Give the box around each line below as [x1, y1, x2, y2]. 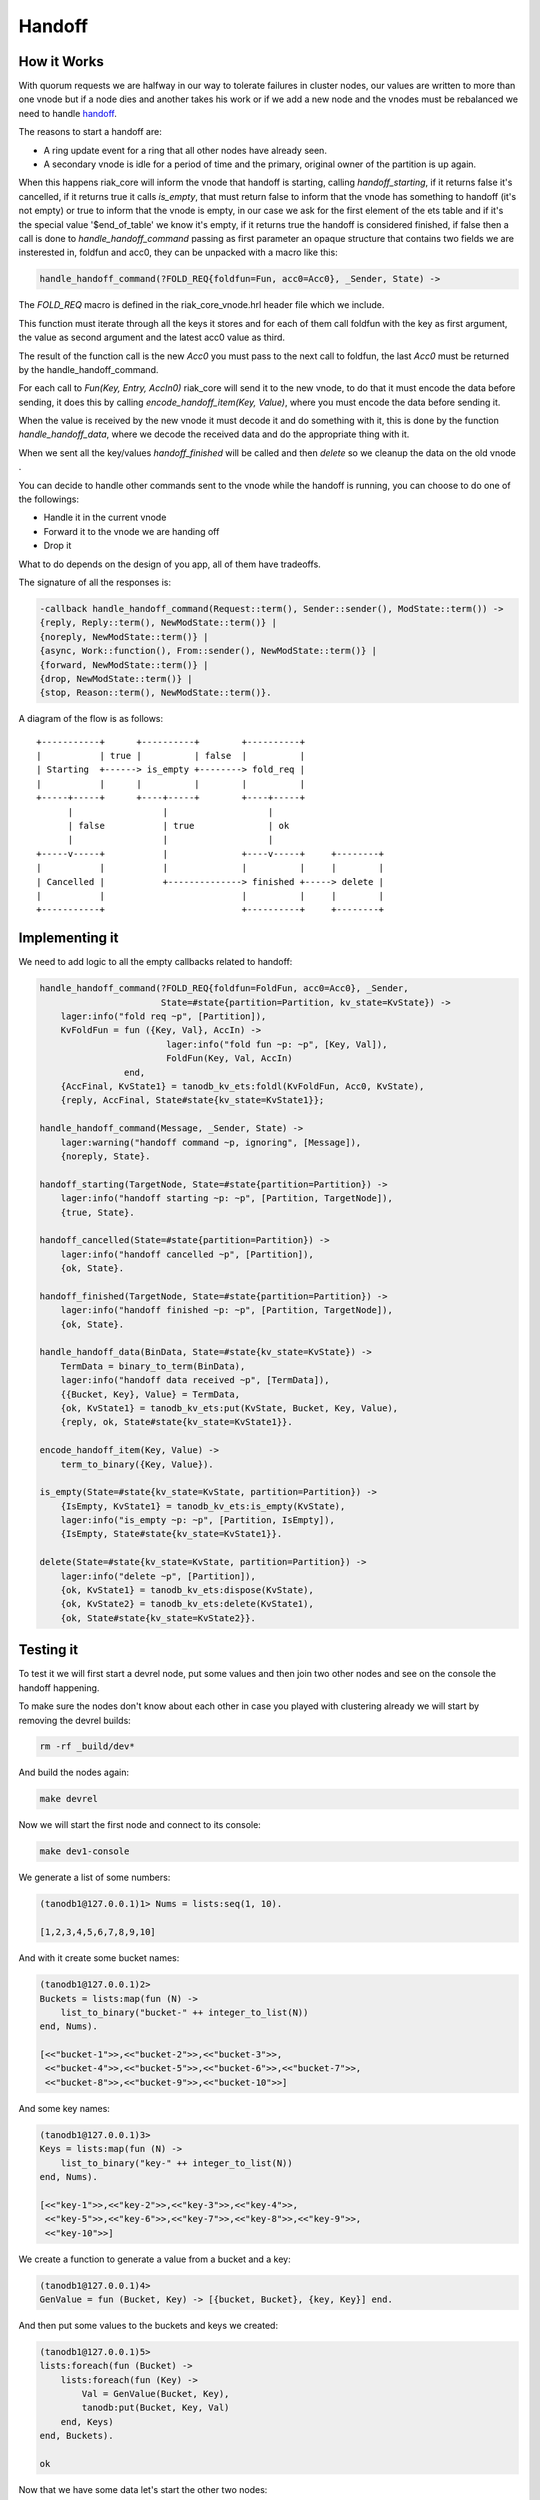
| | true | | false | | [36, 750, 305, 762]
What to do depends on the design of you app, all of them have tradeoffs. [18, 558, 322, 570]
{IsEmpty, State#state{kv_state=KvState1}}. [60, 1528, 283, 1540]
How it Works [18, 53, 104, 70]
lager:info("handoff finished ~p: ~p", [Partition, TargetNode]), [60, 1305, 394, 1316]
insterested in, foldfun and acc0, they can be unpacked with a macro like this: [18, 246, 339, 259]
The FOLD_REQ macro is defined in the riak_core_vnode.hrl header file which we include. [18, 299, 385, 311]
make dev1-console [39, 1846, 130, 1857]
